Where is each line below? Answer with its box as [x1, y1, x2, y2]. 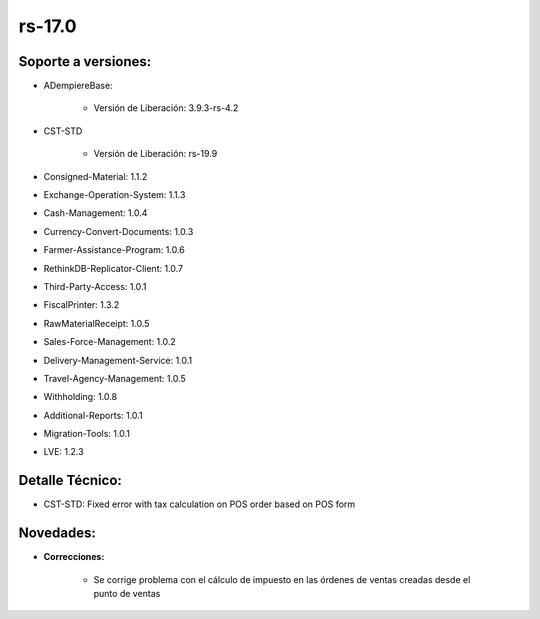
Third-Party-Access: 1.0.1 [43, 280, 147, 292]
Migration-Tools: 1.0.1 [43, 428, 130, 440]
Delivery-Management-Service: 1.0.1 [43, 354, 193, 366]
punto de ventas [93, 588, 161, 600]
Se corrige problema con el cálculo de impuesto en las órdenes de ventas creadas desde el [93, 573, 471, 585]
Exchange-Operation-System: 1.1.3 [43, 189, 186, 201]
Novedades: [18, 525, 97, 542]
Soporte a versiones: [18, 53, 152, 70]
